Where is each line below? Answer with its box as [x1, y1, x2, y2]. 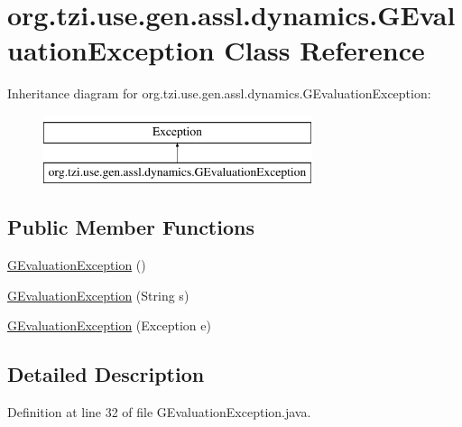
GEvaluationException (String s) [7, 285, 189, 304]
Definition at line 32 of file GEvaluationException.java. [7, 403, 311, 422]
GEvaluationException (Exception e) [7, 316, 211, 335]
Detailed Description [7, 360, 205, 388]
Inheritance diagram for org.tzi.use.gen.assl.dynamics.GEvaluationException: [7, 84, 431, 103]
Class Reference [224, 32, 425, 69]
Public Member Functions [7, 213, 254, 241]
